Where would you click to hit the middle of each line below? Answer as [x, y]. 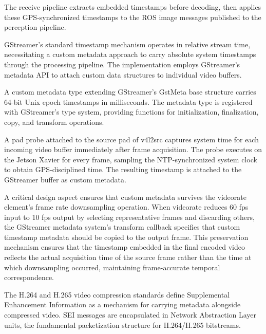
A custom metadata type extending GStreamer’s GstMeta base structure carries [130, 92]
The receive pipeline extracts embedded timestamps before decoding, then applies [133, 7]
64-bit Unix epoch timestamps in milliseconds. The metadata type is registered [128, 101]
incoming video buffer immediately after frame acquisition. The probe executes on [133, 149]
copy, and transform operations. [54, 122]
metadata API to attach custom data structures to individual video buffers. [123, 74]
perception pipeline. [35, 27]
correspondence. [29, 277]
